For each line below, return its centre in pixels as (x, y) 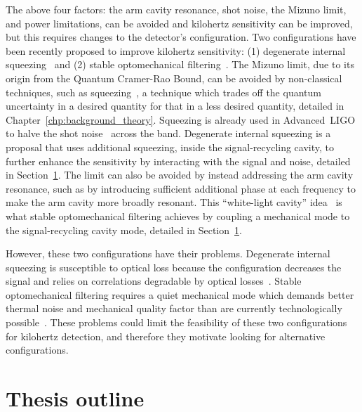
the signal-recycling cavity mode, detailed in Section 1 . (124, 230)
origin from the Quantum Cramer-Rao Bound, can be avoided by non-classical (174, 78)
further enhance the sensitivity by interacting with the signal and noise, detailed (178, 161)
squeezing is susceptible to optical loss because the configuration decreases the (174, 267)
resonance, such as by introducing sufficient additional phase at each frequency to (181, 188)
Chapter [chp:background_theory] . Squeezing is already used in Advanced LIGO (181, 119)
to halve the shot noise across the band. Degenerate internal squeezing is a (168, 133)
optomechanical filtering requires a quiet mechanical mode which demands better (180, 294)
